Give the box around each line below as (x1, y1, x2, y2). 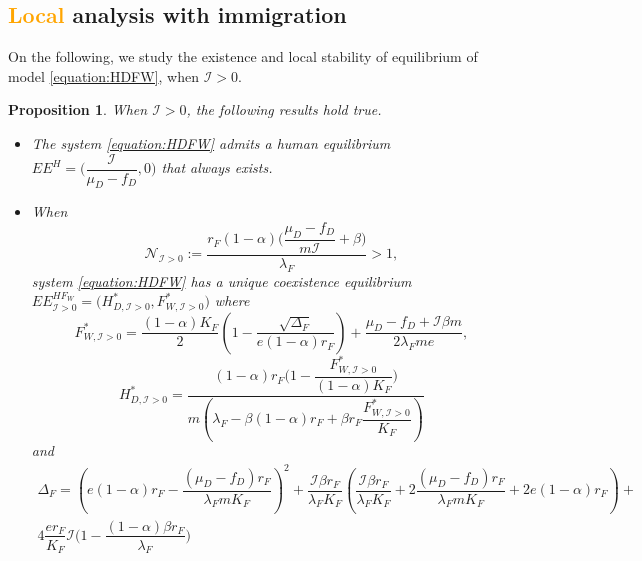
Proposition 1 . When (8, 99, 148, 120)
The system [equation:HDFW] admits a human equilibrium (31, 132, 391, 153)
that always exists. (161, 157, 273, 178)
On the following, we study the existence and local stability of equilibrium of (8, 46, 478, 67)
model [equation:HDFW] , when (8, 65, 199, 86)
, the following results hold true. (186, 99, 382, 120)
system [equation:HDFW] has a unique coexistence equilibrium (31, 270, 412, 291)
